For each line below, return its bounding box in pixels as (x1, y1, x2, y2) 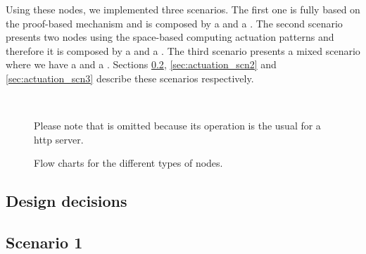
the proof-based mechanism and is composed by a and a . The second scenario (6, 15, 343, 30)
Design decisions (6, 190, 127, 212)
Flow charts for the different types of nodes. (34, 155, 223, 170)
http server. (34, 132, 84, 146)
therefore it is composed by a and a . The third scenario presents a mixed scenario (6, 43, 360, 58)
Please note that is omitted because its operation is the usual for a (34, 118, 321, 133)
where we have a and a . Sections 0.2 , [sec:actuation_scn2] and (6, 57, 277, 72)
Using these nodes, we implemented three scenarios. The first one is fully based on (6, 2, 360, 16)
